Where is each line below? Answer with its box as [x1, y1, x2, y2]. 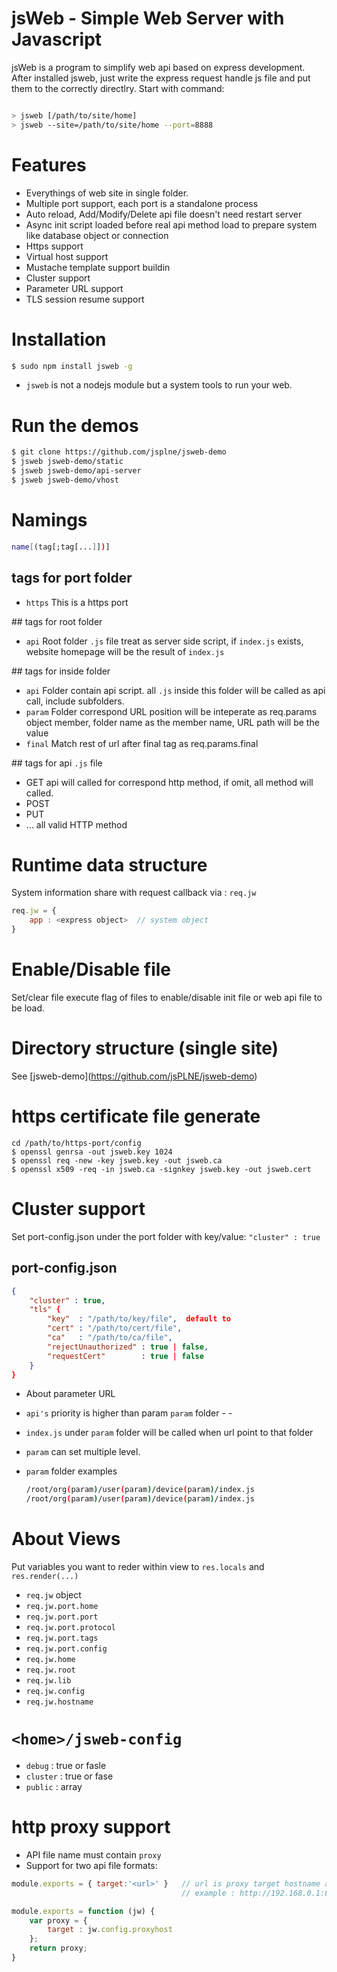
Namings [11, 509, 88, 532]
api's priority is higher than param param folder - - [25, 1407, 233, 1419]
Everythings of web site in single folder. [25, 187, 189, 199]
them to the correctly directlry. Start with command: [11, 82, 225, 94]
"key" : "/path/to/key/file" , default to [47, 1314, 231, 1324]
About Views [11, 1528, 121, 1551]
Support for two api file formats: [25, 1859, 158, 1871]
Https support [25, 240, 84, 252]
